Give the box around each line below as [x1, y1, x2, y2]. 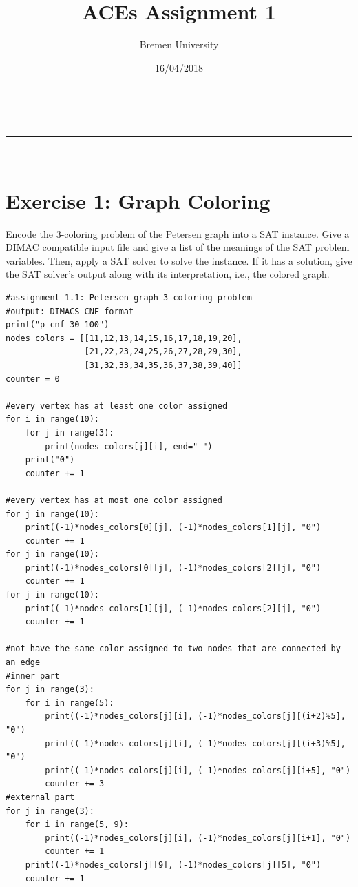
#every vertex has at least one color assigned [6, 400, 228, 411]
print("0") [25, 455, 75, 465]
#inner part [6, 671, 60, 681]
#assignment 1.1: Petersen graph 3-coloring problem [6, 293, 252, 303]
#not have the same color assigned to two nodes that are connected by [6, 644, 341, 654]
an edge [6, 657, 41, 668]
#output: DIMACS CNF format [6, 306, 134, 316]
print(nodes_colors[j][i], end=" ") [45, 441, 213, 451]
